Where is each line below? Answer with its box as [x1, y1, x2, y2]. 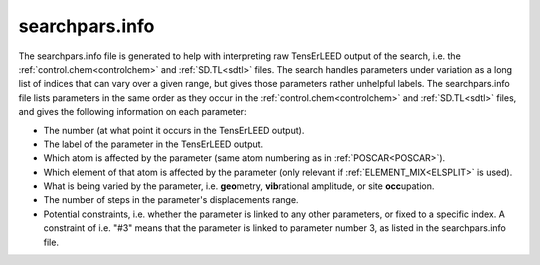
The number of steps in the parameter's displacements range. [43, 194, 299, 206]
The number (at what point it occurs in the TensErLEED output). [43, 124, 305, 136]
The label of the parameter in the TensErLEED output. [43, 138, 264, 150]
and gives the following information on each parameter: [18, 106, 247, 118]
